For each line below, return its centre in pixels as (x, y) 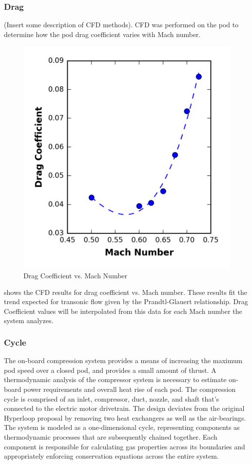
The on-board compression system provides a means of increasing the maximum (123, 360)
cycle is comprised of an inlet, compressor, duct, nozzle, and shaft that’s (112, 398)
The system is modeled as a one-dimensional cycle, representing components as (122, 427)
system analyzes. (29, 320)
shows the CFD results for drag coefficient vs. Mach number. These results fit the (126, 292)
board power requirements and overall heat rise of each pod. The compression (120, 389)
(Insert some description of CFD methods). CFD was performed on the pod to (121, 25)
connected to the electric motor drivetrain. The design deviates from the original (124, 408)
